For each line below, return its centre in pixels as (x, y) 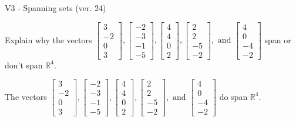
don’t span (24, 65)
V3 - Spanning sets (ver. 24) (55, 8)
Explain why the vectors (48, 39)
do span (233, 96)
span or (278, 39)
